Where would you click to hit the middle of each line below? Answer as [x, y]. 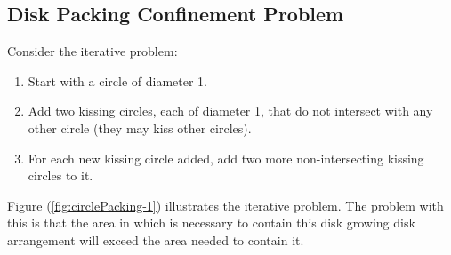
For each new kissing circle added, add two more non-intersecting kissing [226, 158]
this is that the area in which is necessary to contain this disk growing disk [211, 223]
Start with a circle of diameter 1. [117, 80]
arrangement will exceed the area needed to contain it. [156, 239]
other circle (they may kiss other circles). [140, 127]
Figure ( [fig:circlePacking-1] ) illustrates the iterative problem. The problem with [225, 205]
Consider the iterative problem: [93, 51]
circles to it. [60, 175]
